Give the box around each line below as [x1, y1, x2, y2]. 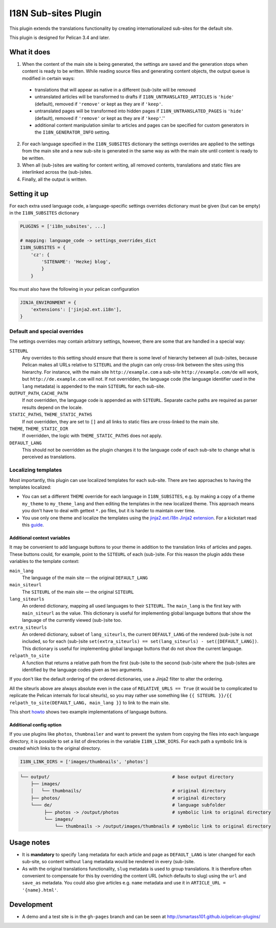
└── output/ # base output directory [20, 774, 234, 780]
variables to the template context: [9, 558, 80, 564]
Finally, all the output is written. [22, 176, 87, 182]
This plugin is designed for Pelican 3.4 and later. [9, 34, 110, 41]
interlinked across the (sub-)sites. [22, 169, 93, 175]
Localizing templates [9, 466, 62, 473]
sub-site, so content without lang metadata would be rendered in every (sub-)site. [22, 859, 195, 865]
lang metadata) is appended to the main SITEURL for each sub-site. [22, 383, 166, 389]
